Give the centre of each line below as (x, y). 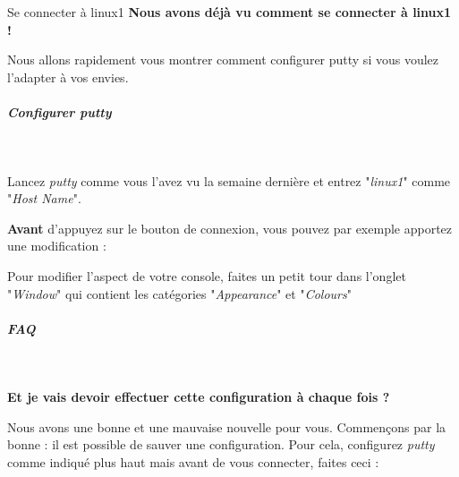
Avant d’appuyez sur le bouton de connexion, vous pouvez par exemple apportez (230, 228)
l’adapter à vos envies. (68, 77)
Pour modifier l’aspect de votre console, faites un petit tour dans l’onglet (207, 275)
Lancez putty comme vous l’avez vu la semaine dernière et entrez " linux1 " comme (229, 180)
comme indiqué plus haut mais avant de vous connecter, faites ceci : (193, 462)
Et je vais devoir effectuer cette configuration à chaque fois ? (199, 397)
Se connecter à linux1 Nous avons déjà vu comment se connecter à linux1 (229, 12)
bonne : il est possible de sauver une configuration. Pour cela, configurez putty (221, 444)
